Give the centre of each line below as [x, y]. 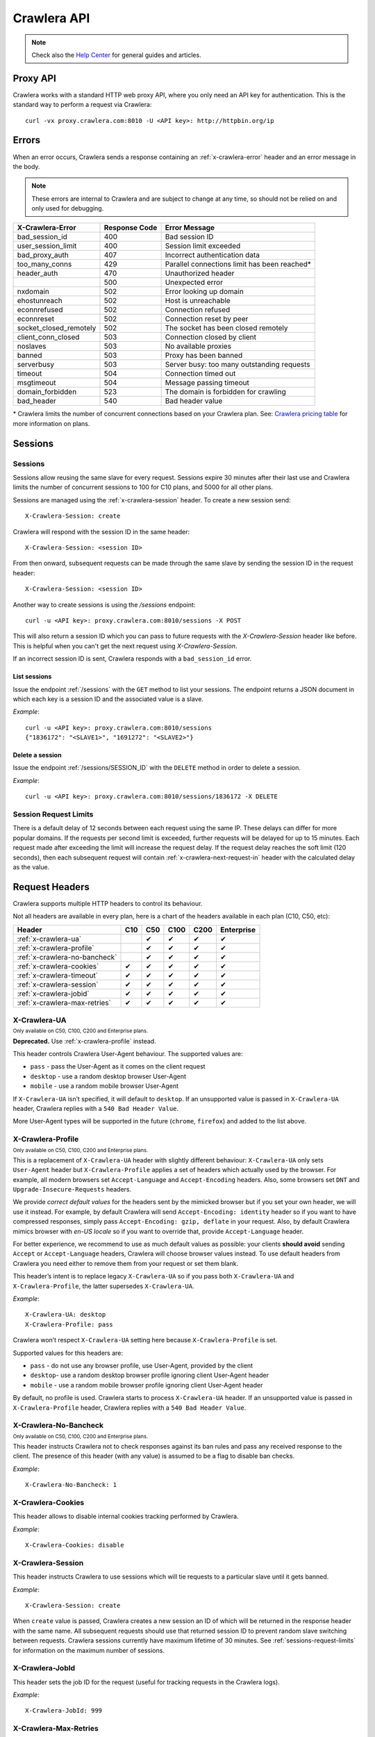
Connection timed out [200, 374]
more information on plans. [51, 423]
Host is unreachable [198, 301]
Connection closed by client [211, 337]
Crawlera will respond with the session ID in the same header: [101, 532]
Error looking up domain [205, 292]
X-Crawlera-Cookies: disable [75, 1545]
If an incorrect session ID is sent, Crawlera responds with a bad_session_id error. [132, 659]
